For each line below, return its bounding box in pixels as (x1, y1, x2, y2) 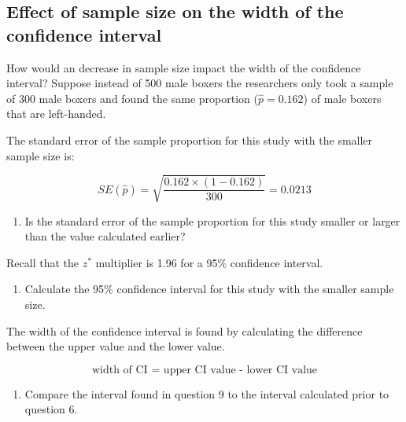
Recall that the (6, 254, 79, 270)
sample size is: (6, 147, 75, 163)
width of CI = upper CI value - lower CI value (91, 364, 318, 376)
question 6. (24, 401, 78, 417)
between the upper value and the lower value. (6, 338, 225, 354)
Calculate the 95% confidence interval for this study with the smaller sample (24, 281, 394, 297)
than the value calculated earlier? (24, 228, 186, 244)
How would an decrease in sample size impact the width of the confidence (6, 59, 361, 75)
